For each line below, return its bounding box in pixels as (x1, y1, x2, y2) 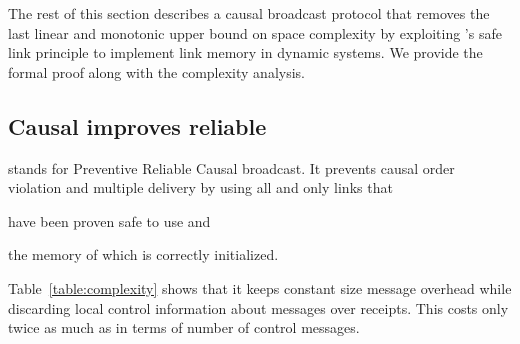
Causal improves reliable (8, 110, 267, 141)
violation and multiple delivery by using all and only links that (8, 177, 393, 198)
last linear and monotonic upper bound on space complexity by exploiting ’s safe (8, 22, 502, 43)
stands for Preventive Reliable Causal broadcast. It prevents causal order (8, 157, 455, 178)
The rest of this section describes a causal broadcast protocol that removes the (8, 3, 490, 23)
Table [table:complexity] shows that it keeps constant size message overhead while (8, 277, 512, 298)
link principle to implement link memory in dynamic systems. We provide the (8, 42, 483, 63)
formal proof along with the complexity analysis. (8, 61, 305, 82)
